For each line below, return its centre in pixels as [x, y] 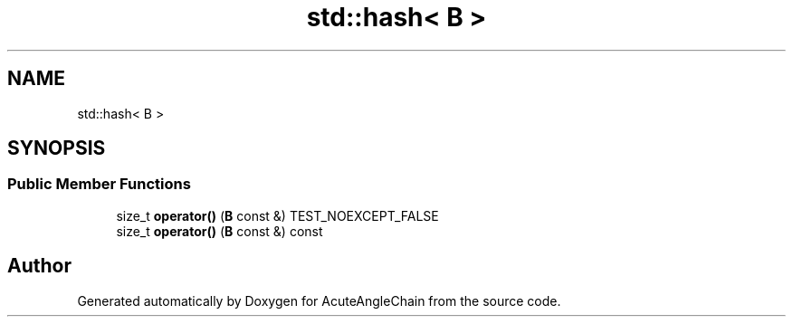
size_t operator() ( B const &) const [220, 231]
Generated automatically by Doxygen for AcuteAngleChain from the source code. [319, 300]
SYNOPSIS [57, 148]
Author [39, 266]
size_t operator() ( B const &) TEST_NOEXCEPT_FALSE [277, 215]
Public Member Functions [99, 184]
